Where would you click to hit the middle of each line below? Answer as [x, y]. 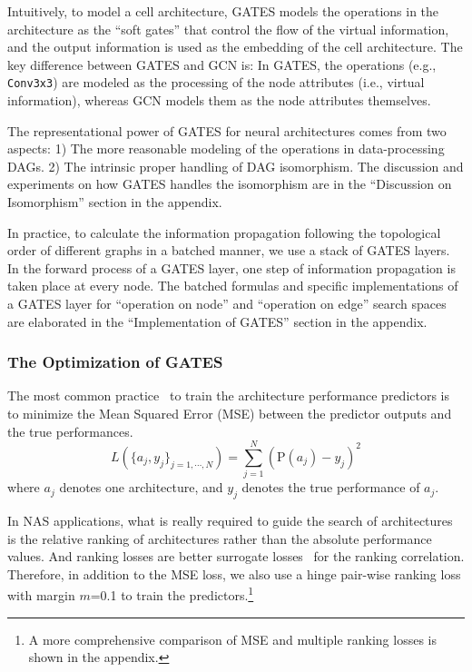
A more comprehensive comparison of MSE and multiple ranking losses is [232, 639]
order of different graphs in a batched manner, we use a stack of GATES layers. [229, 250]
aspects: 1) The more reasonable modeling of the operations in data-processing [226, 148]
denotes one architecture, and [141, 487]
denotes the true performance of [331, 487]
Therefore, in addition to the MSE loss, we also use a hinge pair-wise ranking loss [234, 573]
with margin [41, 595]
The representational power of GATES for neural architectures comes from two [227, 130]
